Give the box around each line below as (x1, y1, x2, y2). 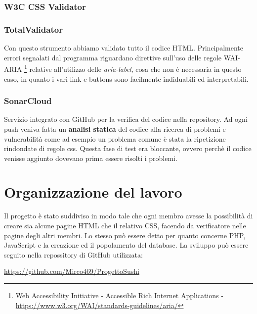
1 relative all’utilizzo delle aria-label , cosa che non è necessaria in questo (24, 62, 242, 74)
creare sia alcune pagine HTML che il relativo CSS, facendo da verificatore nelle (4, 220, 246, 230)
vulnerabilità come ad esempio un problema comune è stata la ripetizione (4, 133, 226, 144)
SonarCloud (4, 95, 52, 107)
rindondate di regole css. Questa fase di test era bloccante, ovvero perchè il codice (4, 143, 252, 154)
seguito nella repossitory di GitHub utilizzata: (4, 249, 143, 260)
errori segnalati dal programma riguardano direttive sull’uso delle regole (4, 52, 222, 62)
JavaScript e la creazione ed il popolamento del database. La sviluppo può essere (4, 240, 249, 250)
